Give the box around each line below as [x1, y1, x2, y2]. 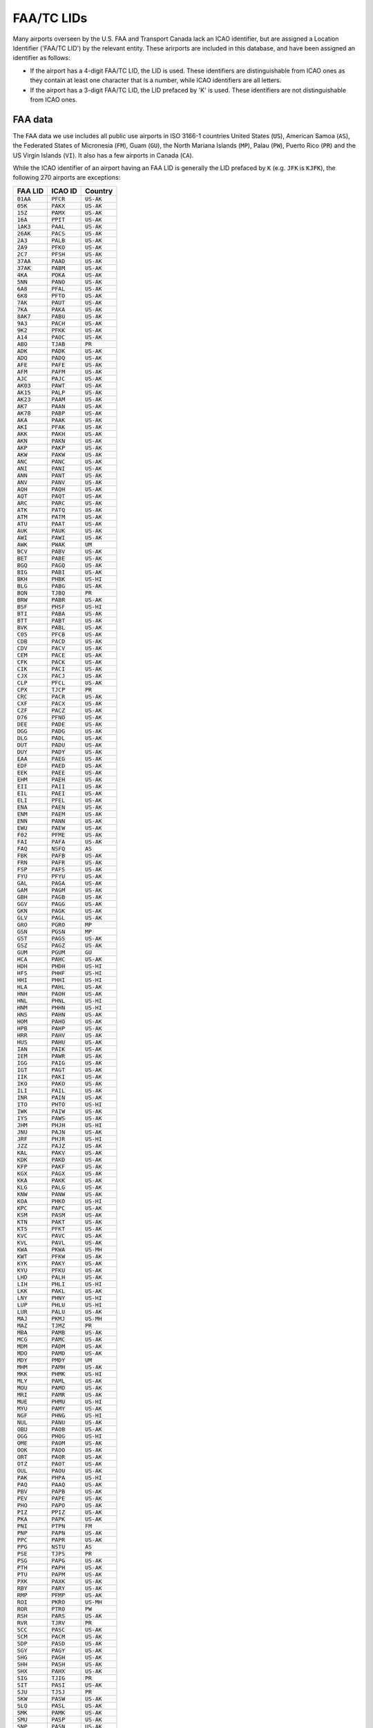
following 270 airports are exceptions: [12, 173, 121, 182]
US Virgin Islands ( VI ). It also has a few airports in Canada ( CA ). [12, 151, 194, 159]
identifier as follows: [12, 54, 70, 62]
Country [84, 186, 113, 196]
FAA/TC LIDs [12, 10, 88, 26]
